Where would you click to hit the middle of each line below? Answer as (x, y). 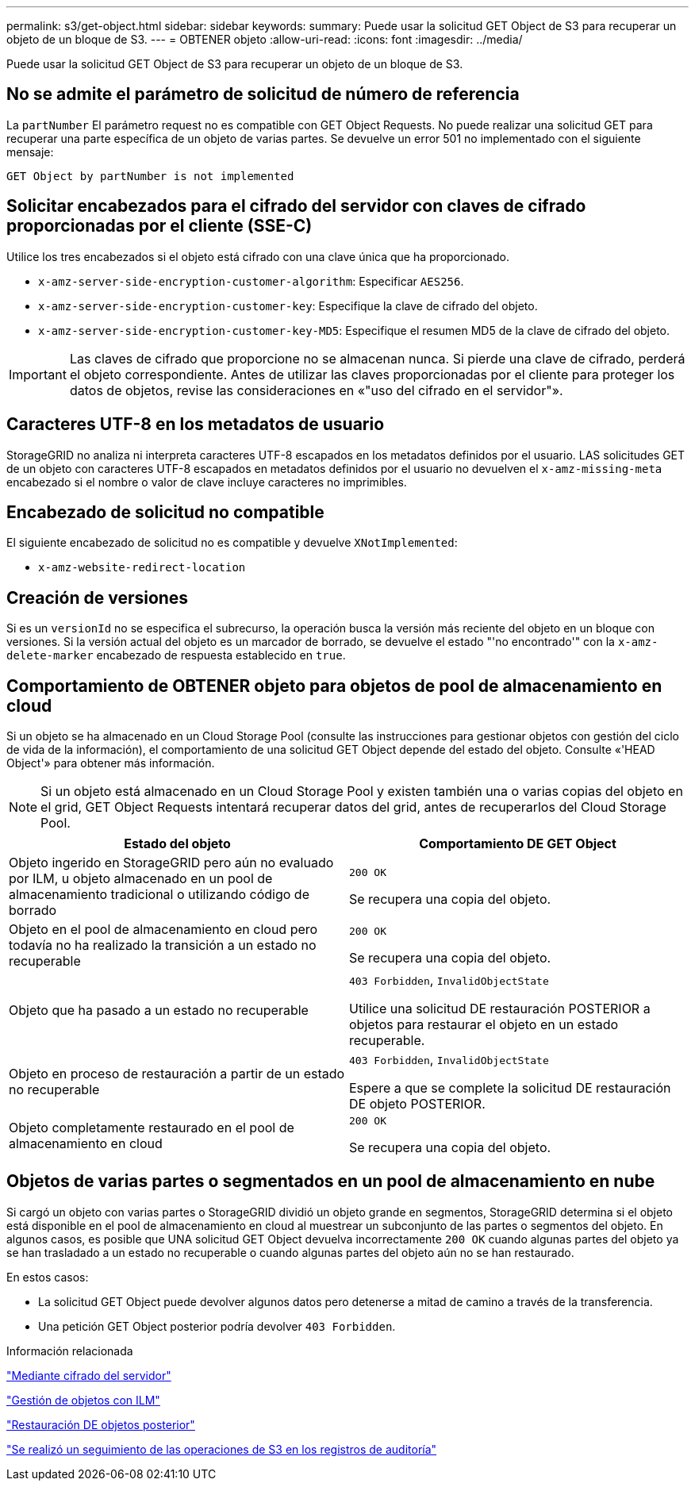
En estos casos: (48, 1277)
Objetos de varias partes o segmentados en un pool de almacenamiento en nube (331, 1182)
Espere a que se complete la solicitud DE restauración (510, 1088)
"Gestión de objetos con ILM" (83, 1400)
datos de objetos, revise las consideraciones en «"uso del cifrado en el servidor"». (316, 390)
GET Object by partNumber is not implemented (150, 176)
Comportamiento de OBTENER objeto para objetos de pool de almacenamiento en (334, 686)
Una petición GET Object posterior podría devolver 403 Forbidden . (217, 1326)
